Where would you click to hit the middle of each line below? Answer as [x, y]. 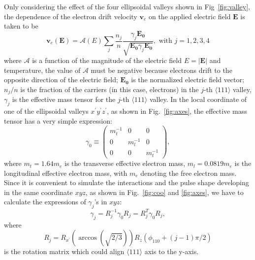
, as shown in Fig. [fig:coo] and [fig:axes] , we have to [164, 192]
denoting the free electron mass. [189, 173]
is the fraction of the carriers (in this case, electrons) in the [110, 89]
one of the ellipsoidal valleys [46, 111]
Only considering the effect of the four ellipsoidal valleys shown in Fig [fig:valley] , [127, 6]
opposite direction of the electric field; [61, 80]
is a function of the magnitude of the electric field [107, 60]
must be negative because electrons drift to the [161, 70]
